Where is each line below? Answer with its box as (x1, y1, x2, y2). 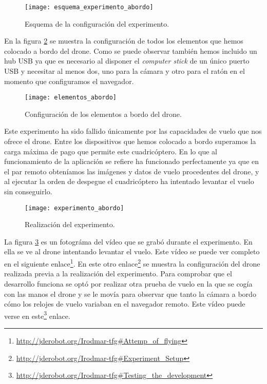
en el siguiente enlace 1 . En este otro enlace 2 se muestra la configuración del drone (4, 257, 260, 269)
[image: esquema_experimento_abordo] (25, 4, 154, 11)
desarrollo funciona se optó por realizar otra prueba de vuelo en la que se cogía (4, 278, 253, 289)
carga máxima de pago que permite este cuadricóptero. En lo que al (4, 146, 217, 156)
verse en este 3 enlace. (4, 309, 70, 321)
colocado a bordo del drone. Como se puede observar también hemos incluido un (4, 45, 257, 56)
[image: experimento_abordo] (25, 204, 124, 212)
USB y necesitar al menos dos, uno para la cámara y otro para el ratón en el (4, 66, 245, 76)
